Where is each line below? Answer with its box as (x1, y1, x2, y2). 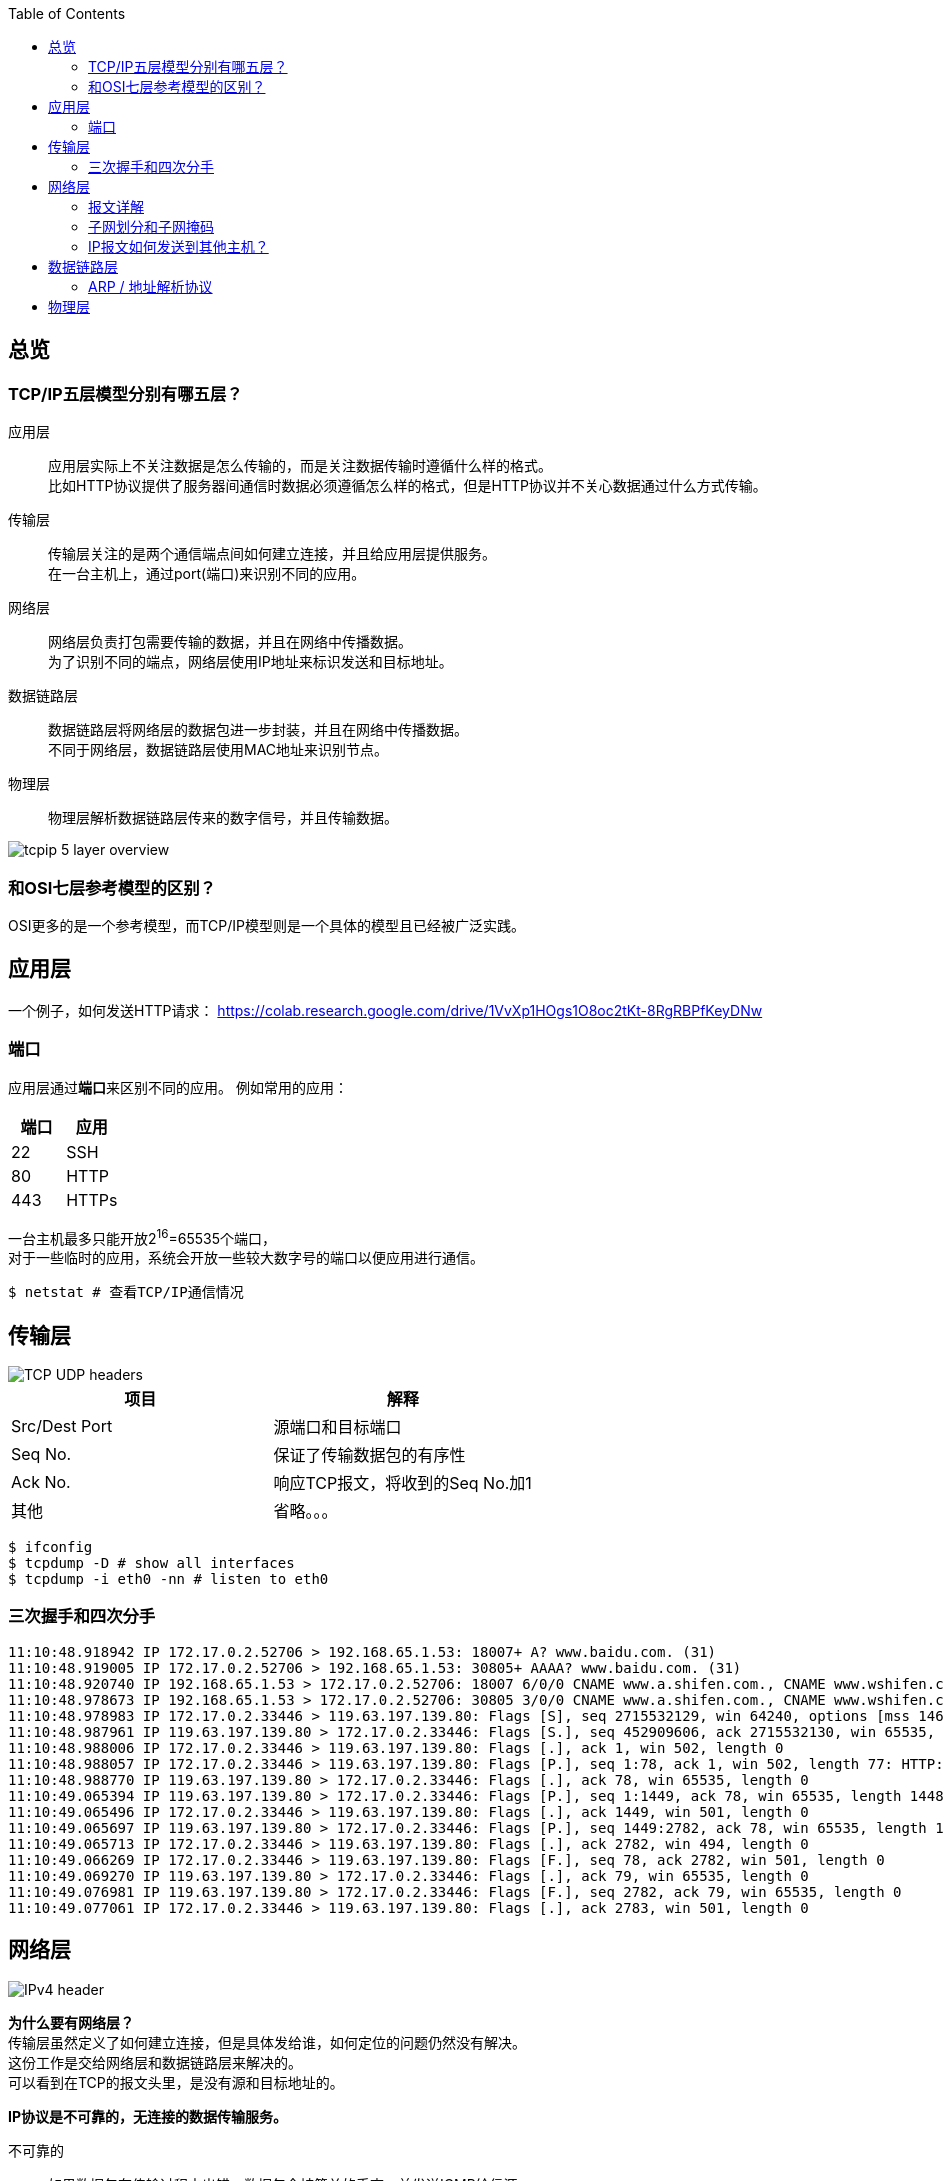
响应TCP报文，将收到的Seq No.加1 (273, 1473, 532, 1494)
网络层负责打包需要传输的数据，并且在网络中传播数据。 (48, 633, 412, 651)
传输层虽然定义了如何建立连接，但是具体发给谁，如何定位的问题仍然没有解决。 (8, 2033, 526, 2051)
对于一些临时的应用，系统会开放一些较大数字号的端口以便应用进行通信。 (8, 1249, 484, 1267)
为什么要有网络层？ (8, 2013, 134, 2031)
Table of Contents (8, 5, 126, 22)
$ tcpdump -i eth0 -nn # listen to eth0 (8, 1571, 329, 1588)
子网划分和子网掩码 (88, 218, 214, 235)
